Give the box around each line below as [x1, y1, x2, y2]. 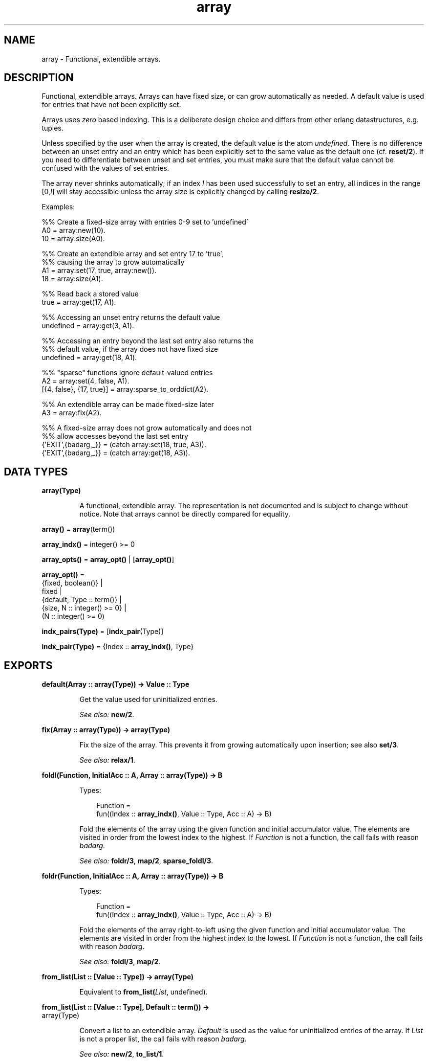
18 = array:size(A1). [42, 274, 103, 283]
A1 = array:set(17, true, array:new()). [42, 266, 157, 275]
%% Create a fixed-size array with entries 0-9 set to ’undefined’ [42, 218, 248, 226]
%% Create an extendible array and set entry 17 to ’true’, [42, 249, 224, 258]
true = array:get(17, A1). [42, 298, 116, 307]
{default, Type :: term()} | [42, 595, 122, 604]
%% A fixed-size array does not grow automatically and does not [42, 424, 252, 432]
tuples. [42, 124, 64, 133]
